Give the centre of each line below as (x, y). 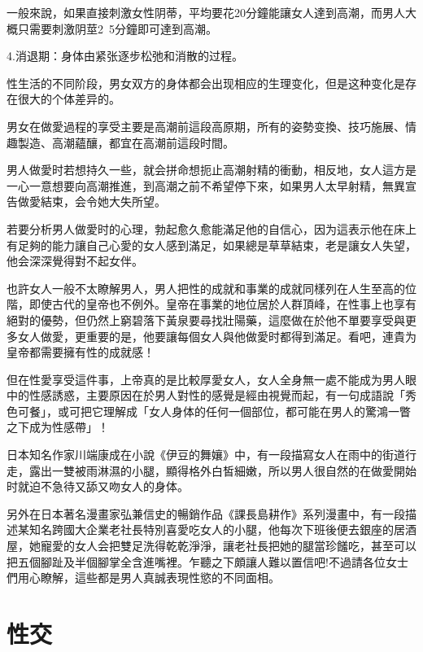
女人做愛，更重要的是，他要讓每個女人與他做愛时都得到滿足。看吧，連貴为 (217, 336)
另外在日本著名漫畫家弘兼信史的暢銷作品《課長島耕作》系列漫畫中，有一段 (206, 513)
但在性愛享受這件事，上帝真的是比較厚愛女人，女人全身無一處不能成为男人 (206, 379)
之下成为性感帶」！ (58, 427)
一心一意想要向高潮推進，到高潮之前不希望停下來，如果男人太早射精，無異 (206, 185)
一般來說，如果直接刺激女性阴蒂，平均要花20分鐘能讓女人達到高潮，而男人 (206, 12)
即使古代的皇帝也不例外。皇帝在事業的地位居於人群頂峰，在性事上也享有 (222, 304)
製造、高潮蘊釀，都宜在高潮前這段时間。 (126, 142)
